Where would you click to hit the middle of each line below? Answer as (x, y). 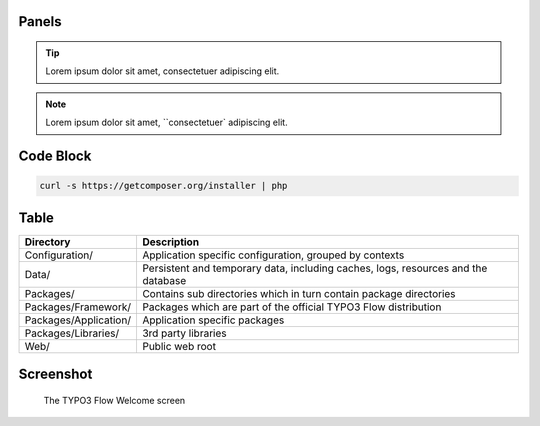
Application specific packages (213, 320)
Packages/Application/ (78, 320)
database (164, 280)
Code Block (55, 156)
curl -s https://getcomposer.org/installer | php (163, 186)
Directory (47, 242)
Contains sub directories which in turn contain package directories (298, 293)
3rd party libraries (184, 333)
